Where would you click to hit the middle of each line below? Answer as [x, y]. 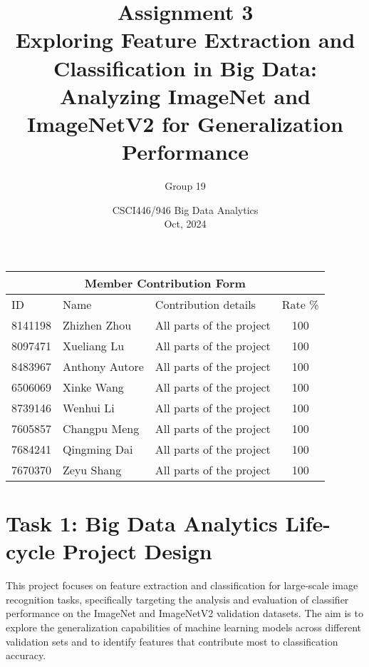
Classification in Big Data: [185, 67]
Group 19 [185, 186]
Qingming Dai [98, 449]
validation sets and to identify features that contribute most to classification [172, 641]
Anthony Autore [103, 366]
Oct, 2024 [185, 224]
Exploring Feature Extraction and [185, 40]
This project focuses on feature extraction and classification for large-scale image [182, 585]
